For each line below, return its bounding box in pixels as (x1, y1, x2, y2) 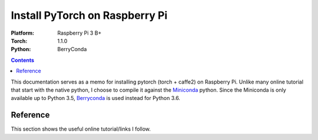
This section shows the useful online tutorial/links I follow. (11, 125, 151, 132)
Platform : (11, 29, 35, 36)
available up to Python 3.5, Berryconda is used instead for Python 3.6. (11, 95, 181, 102)
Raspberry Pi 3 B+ (57, 29, 102, 36)
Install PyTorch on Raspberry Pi (11, 9, 168, 22)
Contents (11, 56, 35, 64)
